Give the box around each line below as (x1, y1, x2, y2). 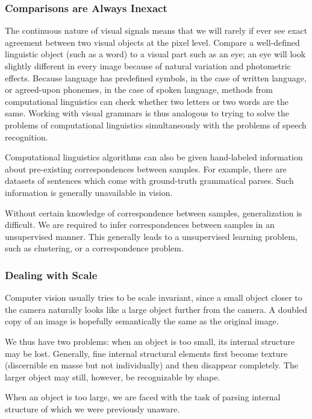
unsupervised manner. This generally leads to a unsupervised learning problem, (5, 230, 298, 242)
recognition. (5, 130, 48, 143)
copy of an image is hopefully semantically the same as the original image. (5, 315, 279, 327)
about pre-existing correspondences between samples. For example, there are (5, 162, 287, 175)
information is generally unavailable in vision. (5, 186, 173, 198)
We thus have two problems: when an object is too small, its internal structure (5, 335, 295, 347)
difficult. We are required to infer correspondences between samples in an (5, 218, 275, 231)
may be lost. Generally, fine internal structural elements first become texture (5, 347, 288, 359)
